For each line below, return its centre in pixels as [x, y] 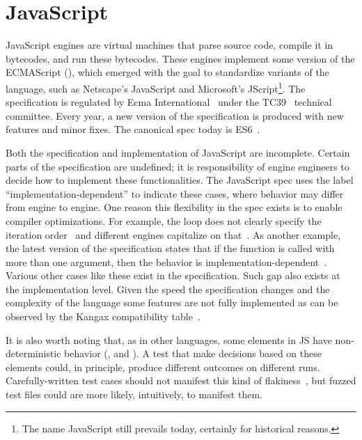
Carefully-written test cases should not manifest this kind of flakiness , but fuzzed [181, 380]
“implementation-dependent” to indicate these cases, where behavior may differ [175, 193]
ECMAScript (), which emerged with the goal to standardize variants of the [167, 72]
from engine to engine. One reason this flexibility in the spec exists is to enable [174, 207]
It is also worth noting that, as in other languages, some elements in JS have [169, 339]
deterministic [33, 353]
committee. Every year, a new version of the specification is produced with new [175, 115]
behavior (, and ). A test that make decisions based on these [193, 353]
